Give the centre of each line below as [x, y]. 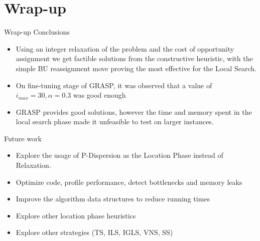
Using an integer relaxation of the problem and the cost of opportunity [125, 48]
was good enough [99, 95]
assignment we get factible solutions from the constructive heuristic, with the [134, 58]
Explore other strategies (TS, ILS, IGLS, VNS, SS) [94, 232]
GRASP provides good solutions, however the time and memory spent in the [134, 111]
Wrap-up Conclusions [37, 32]
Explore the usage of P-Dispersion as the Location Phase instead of [119, 155]
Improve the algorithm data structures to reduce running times [113, 199]
